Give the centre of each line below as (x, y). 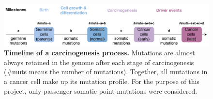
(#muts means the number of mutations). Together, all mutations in (106, 72)
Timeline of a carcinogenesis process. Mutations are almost (99, 53)
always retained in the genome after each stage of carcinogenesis (99, 62)
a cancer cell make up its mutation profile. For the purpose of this (102, 81)
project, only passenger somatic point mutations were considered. (101, 91)
